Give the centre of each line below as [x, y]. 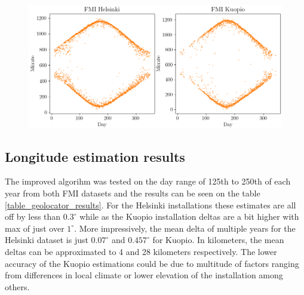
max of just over [35, 228]
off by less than [33, 216]
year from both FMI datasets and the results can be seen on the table [133, 193]
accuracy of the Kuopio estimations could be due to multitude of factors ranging [152, 263]
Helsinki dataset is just [47, 240]
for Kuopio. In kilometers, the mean [218, 240]
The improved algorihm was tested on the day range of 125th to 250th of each [148, 181]
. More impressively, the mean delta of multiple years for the [185, 228]
